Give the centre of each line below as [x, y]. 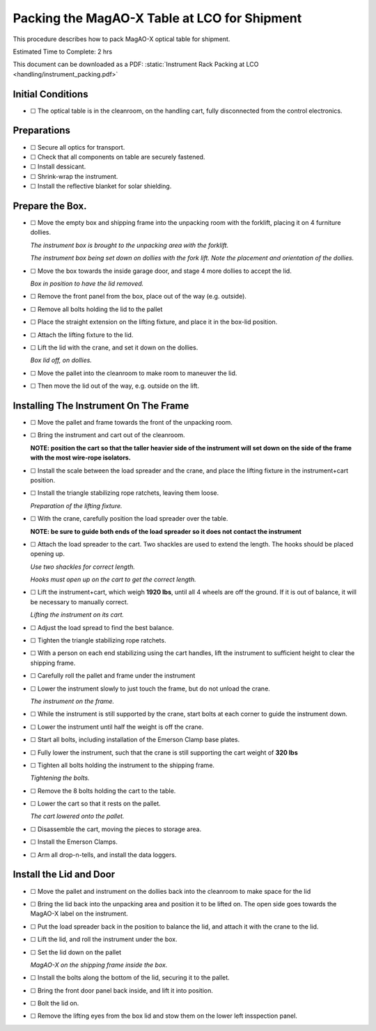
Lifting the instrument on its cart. [77, 615]
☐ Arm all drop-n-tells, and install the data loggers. [103, 855]
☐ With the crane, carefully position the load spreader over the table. [129, 519]
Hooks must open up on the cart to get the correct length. [113, 580]
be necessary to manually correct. [79, 601]
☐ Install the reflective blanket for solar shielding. [101, 186]
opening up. [48, 554]
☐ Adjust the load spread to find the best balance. [102, 627]
